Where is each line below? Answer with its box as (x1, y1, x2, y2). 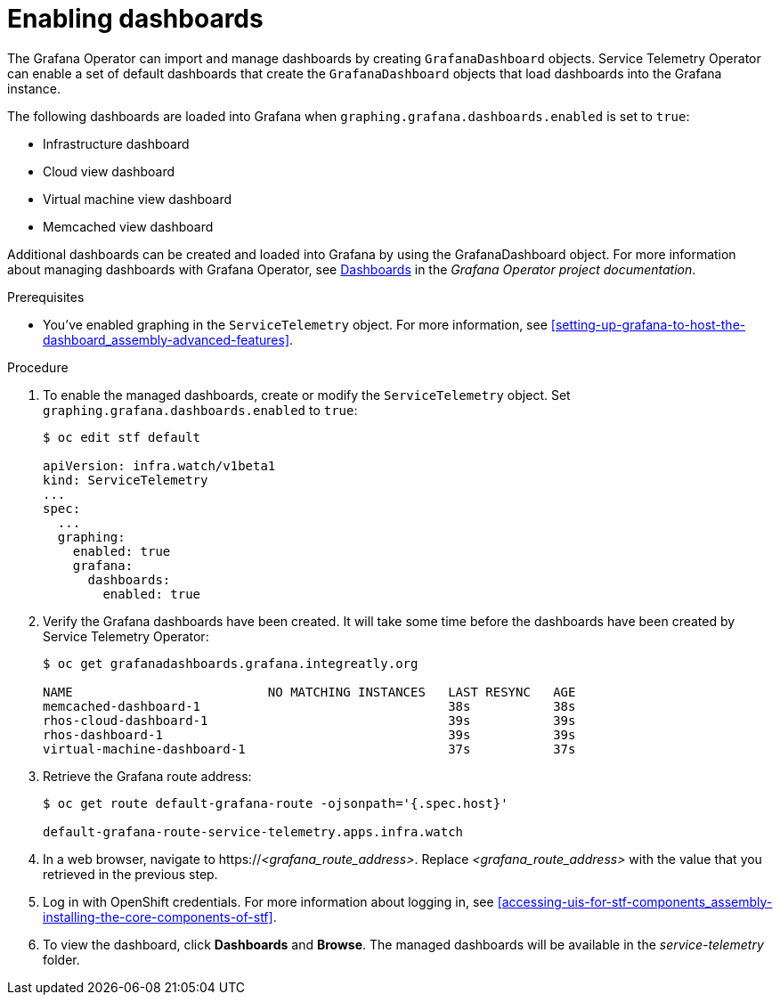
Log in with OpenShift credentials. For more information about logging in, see (43, 893, 494, 909)
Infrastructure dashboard (43, 135, 190, 151)
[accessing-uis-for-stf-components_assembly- (497, 893, 773, 909)
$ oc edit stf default (43, 429, 201, 444)
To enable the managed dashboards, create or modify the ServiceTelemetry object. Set (43, 387, 571, 403)
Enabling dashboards (7, 4, 264, 34)
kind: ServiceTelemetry (43, 472, 208, 487)
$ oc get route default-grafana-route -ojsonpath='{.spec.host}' (43, 795, 508, 811)
